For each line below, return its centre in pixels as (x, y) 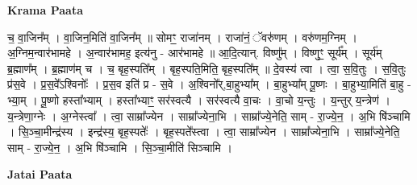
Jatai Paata (40, 174)
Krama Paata (45, 10)
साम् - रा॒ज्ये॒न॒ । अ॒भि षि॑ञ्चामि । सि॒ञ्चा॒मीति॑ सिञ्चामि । (120, 147)
